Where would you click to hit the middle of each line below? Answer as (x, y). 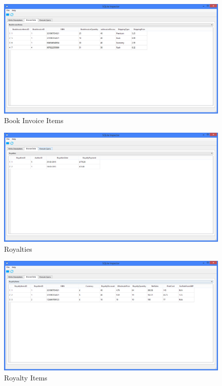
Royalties (18, 249)
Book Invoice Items (34, 120)
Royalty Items (26, 377)
